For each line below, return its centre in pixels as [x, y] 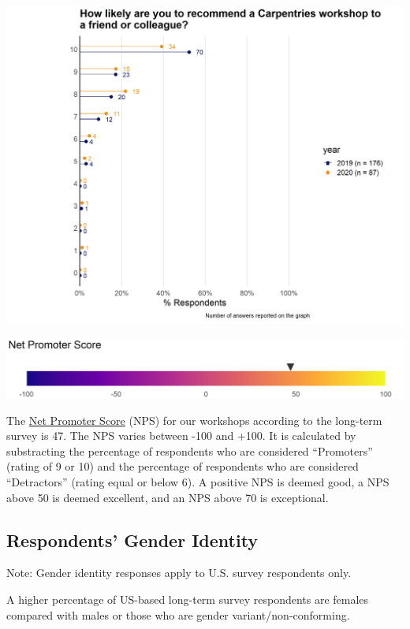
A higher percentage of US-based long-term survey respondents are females [188, 599]
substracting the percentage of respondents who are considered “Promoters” [190, 450]
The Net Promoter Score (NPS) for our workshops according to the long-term [194, 420]
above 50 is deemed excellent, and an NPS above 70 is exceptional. [168, 497]
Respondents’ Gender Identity [132, 540]
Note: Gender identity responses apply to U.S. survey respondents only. [179, 573]
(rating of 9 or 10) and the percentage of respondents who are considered [183, 466]
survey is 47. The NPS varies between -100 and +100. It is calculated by [181, 435]
